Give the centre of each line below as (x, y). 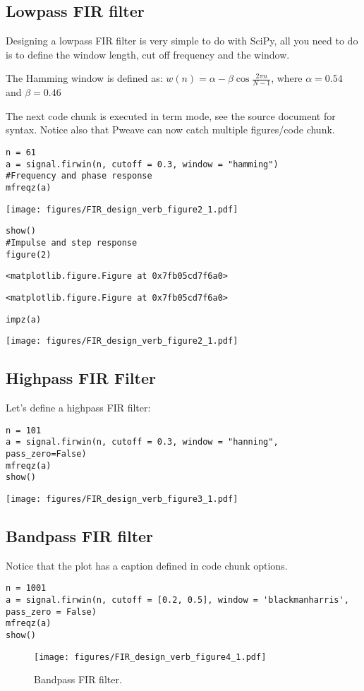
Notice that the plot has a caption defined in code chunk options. (147, 565)
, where (287, 78)
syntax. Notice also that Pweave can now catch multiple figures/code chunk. (170, 130)
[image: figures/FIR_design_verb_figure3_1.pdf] (122, 499)
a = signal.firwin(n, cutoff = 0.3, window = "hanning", (142, 442)
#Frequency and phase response (79, 176)
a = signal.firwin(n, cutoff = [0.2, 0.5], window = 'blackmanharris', (177, 600)
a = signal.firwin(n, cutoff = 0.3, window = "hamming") (142, 164)
